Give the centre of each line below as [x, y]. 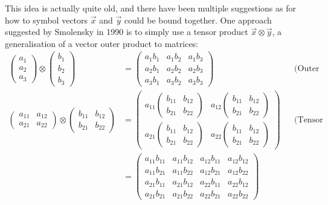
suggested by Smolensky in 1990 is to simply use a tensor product [127, 32]
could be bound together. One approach [198, 20]
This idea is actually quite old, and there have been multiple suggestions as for [150, 8]
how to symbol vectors [47, 20]
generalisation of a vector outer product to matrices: [102, 43]
